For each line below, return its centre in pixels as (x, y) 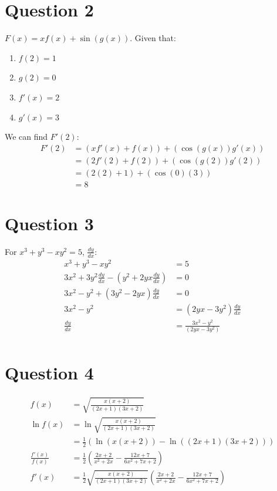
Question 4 (49, 373)
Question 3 (49, 223)
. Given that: (153, 38)
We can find (26, 137)
